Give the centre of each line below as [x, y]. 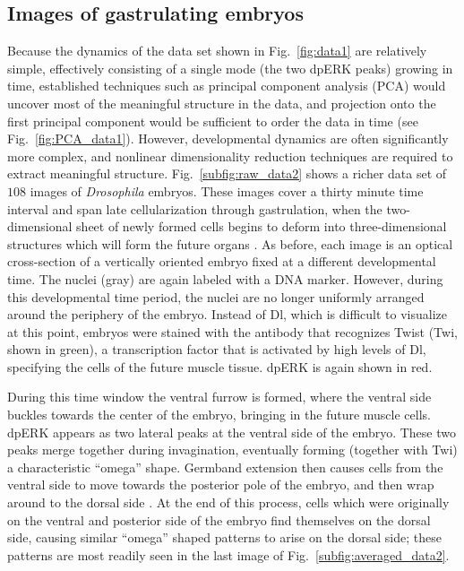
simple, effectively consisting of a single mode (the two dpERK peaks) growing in [230, 68]
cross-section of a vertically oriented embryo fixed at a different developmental [222, 261]
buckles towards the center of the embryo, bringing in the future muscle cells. [219, 415]
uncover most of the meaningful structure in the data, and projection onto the [222, 103]
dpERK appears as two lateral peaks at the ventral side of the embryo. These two [232, 432]
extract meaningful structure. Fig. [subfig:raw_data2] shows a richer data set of [227, 173]
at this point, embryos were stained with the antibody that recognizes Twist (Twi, [232, 331]
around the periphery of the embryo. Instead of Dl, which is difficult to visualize [227, 314]
